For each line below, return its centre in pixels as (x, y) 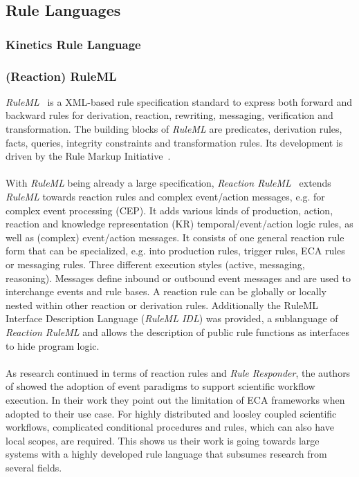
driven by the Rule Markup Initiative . (88, 156)
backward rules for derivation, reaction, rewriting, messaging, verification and (169, 115)
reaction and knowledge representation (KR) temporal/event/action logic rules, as (179, 224)
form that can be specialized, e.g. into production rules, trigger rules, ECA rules (175, 251)
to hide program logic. (53, 345)
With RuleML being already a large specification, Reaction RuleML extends (168, 183)
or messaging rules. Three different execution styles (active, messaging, (155, 264)
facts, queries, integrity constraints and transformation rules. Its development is (174, 142)
